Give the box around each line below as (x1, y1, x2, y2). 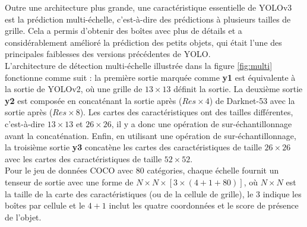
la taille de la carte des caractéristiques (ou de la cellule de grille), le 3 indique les (5, 187, 302, 200)
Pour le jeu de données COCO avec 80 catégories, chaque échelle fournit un (5, 164, 279, 176)
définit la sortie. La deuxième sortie (173, 83, 303, 95)
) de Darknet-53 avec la (209, 94, 295, 106)
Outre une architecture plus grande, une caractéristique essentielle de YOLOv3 (5, 1, 292, 13)
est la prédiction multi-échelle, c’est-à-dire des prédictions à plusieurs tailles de (5, 12, 291, 25)
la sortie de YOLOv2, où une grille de (5, 83, 143, 95)
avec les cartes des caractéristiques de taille (5, 152, 162, 165)
